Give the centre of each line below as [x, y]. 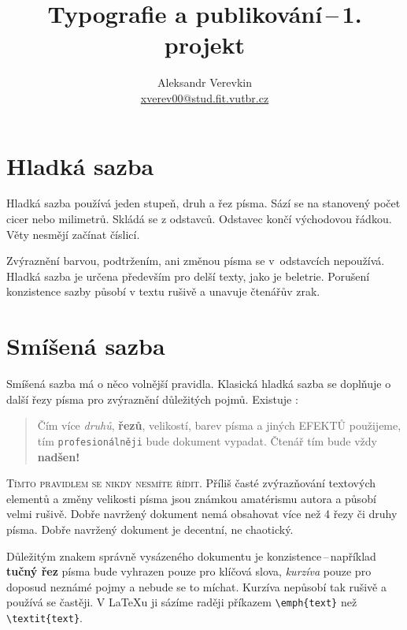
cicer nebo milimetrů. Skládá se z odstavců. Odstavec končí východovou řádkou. [199, 219]
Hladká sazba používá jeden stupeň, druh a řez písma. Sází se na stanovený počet [203, 203]
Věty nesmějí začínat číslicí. [73, 234]
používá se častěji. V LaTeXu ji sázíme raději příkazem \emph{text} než [182, 602]
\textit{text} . [44, 617]
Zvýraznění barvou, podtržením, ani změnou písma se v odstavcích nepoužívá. [196, 261]
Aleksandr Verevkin [205, 82]
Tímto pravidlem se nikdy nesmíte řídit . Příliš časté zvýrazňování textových [191, 483]
